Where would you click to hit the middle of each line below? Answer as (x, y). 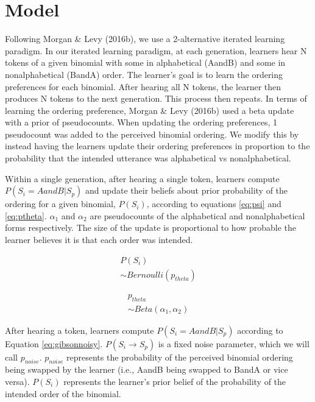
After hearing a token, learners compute (80, 330)
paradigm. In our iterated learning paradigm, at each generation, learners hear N (156, 50)
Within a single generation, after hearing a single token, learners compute (142, 178)
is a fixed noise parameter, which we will (234, 343)
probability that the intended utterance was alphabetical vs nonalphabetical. (148, 158)
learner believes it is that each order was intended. (99, 240)
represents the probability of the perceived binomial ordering (180, 357)
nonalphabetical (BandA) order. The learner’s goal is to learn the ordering (144, 74)
